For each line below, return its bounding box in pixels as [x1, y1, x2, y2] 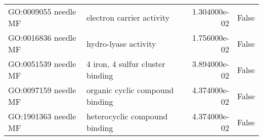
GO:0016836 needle [8, 32, 76, 43]
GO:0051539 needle [8, 58, 76, 69]
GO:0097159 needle [8, 84, 76, 96]
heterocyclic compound [86, 110, 168, 122]
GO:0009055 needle [8, 6, 76, 17]
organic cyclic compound [86, 84, 174, 96]
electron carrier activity [86, 11, 170, 23]
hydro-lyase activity [86, 37, 156, 49]
